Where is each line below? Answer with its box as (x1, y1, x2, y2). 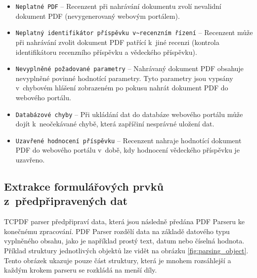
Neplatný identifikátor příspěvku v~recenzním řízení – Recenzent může (15, 27, 253, 38)
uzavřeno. (15, 155, 45, 165)
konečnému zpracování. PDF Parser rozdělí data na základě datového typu (4, 226, 230, 236)
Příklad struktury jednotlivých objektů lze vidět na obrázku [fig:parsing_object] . (4, 245, 249, 255)
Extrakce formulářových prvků (4, 179, 164, 194)
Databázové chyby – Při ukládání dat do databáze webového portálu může (15, 109, 243, 119)
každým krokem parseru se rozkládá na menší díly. (4, 265, 157, 275)
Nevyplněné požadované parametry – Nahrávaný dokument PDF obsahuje (15, 63, 244, 74)
